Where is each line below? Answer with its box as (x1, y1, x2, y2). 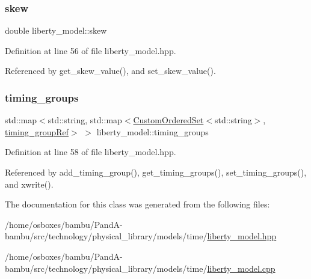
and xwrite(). (5, 177, 54, 190)
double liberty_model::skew (5, 24, 107, 37)
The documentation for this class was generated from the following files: (5, 198, 270, 210)
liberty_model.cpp (207, 262, 276, 274)
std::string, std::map (48, 114, 122, 126)
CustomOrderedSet (133, 114, 204, 126)
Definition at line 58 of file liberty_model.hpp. (5, 146, 176, 158)
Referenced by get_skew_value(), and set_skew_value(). (5, 64, 216, 77)
